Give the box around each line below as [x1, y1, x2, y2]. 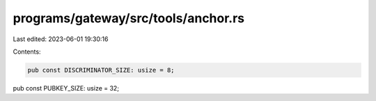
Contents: [13, 47, 41, 56]
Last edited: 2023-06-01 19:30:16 [13, 35, 109, 43]
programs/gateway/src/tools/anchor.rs [13, 10, 245, 26]
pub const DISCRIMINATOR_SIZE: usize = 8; [27, 66, 175, 74]
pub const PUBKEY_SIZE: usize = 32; [13, 84, 120, 92]
